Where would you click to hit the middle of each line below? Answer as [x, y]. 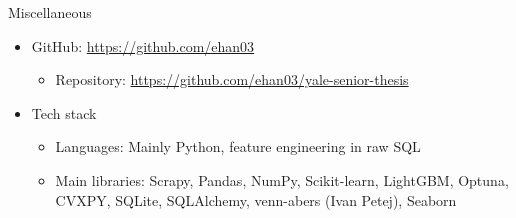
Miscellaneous [50, 12]
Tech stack [64, 112]
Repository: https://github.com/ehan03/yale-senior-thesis [232, 79]
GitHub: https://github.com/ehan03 [143, 45]
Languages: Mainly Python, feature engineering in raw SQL [238, 146]
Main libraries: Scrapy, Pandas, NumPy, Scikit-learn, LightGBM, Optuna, [282, 179]
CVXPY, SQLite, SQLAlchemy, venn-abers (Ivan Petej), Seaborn [256, 199]
